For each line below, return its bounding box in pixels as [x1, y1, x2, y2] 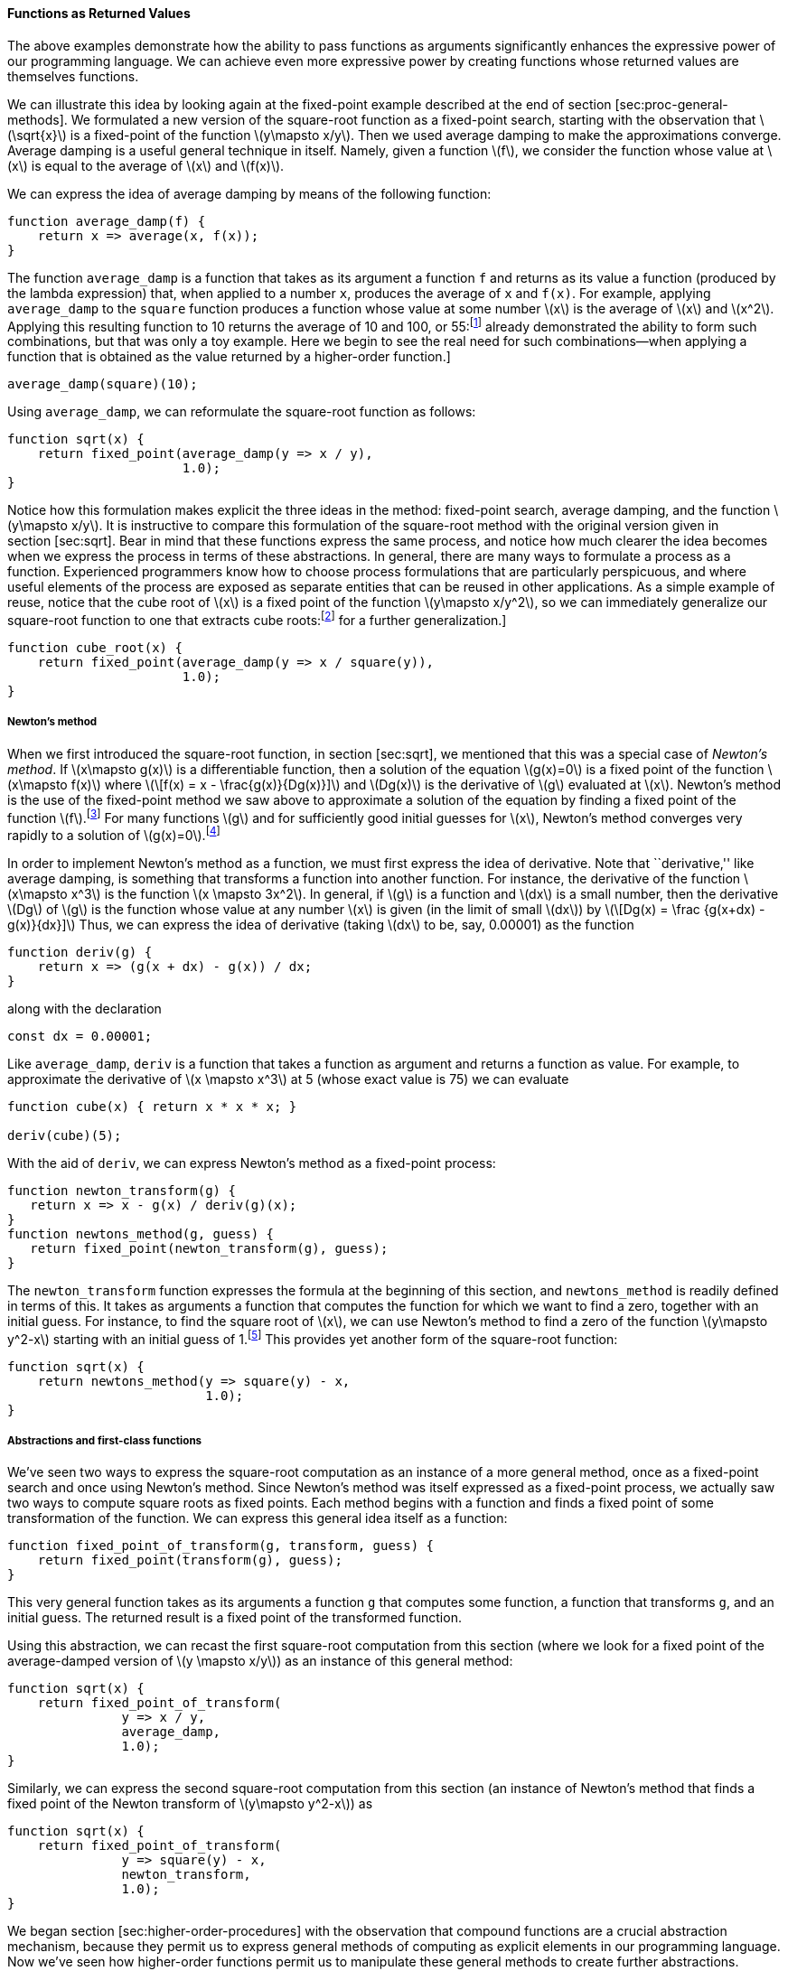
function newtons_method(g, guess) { [7, 1227, 275, 1242]
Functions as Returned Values [7, 5, 191, 21]
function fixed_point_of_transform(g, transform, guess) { [7, 1538, 435, 1554]
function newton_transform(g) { [7, 1183, 236, 1199]
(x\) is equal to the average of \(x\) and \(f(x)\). [7, 157, 285, 173]
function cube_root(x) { [7, 640, 183, 655]
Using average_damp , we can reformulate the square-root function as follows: [7, 404, 476, 420]
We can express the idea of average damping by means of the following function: [7, 185, 492, 201]
